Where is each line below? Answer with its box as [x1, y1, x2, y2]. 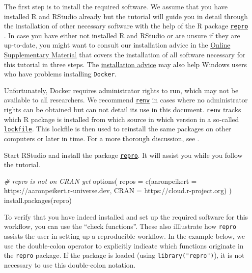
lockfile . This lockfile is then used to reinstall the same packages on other [4, 124, 231, 134]
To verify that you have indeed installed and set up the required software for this [4, 211, 248, 222]
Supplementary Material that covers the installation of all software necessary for [4, 50, 246, 60]
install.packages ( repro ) [4, 195, 72, 205]
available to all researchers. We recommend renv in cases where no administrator [4, 95, 248, 105]
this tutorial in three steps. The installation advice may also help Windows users [4, 59, 247, 69]
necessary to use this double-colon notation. [4, 259, 136, 270]
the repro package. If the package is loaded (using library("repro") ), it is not [4, 250, 245, 260]
